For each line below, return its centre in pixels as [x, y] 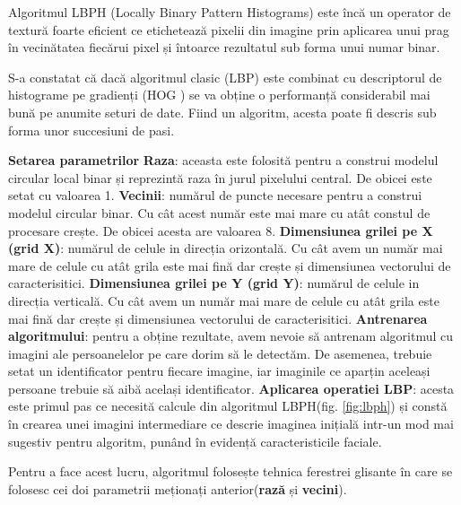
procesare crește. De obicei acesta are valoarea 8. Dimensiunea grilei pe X [221, 230]
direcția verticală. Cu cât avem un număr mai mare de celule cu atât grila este [224, 300]
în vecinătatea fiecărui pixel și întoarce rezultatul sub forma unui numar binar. [224, 47]
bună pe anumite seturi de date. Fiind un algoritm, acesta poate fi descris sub [222, 112]
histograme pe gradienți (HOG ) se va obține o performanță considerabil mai [219, 95]
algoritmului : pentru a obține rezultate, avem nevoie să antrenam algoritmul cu [231, 336]
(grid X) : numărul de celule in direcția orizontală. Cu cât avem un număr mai [226, 248]
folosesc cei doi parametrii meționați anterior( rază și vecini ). [178, 488]
